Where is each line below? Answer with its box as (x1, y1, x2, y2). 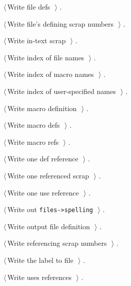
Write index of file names (7, 52, 84, 62)
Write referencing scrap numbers (7, 238, 107, 248)
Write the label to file (7, 254, 73, 265)
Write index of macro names (7, 69, 94, 79)
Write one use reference (7, 187, 79, 198)
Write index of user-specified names (7, 85, 116, 96)
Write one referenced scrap (7, 170, 89, 180)
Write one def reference (7, 153, 78, 164)
